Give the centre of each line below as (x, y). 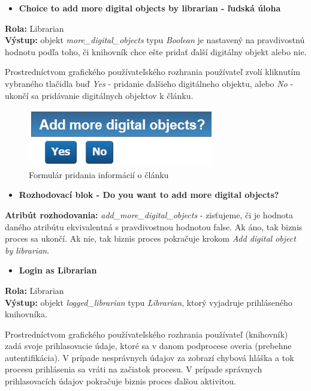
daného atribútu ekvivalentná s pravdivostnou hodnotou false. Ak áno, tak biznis (154, 226)
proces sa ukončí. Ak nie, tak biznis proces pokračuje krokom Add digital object (150, 238)
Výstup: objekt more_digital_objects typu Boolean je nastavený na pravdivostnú (155, 40)
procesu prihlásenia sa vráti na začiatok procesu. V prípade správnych (134, 369)
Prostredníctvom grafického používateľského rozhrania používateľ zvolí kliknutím (153, 72)
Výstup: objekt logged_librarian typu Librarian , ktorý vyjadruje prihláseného (149, 302)
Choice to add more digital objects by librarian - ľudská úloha (150, 8)
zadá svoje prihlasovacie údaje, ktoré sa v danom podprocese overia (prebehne (148, 346)
